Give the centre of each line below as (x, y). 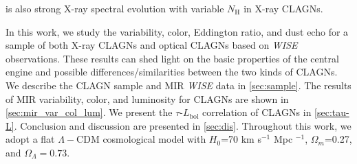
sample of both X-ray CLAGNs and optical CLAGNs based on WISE (152, 45)
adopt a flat (30, 139)
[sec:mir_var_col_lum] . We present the (89, 112)
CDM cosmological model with (141, 139)
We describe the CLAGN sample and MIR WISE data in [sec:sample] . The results (178, 85)
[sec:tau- (332, 112)
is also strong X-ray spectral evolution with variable (115, 8)
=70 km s (241, 139)
